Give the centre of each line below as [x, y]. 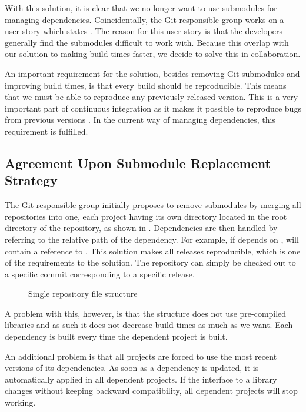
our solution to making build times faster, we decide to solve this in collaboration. [153, 54]
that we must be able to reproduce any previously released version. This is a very [152, 97]
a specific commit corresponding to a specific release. [100, 274]
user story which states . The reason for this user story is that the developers [144, 31]
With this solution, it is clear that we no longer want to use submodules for [141, 8]
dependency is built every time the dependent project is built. [116, 336]
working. [20, 402]
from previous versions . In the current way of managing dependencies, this [140, 120]
